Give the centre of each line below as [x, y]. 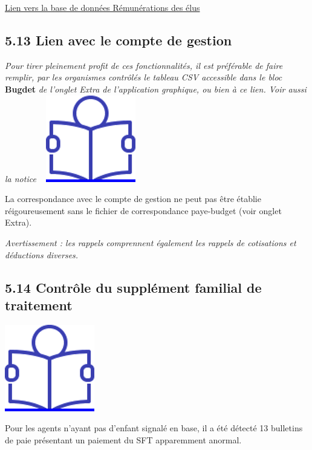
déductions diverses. [42, 254]
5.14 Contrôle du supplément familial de [133, 287]
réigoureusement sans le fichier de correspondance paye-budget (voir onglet [143, 210]
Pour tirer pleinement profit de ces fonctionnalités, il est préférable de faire [144, 65]
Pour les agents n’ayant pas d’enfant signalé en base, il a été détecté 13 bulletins [154, 428]
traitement [39, 305]
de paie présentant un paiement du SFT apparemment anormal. [123, 439]
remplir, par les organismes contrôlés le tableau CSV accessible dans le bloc [144, 77]
